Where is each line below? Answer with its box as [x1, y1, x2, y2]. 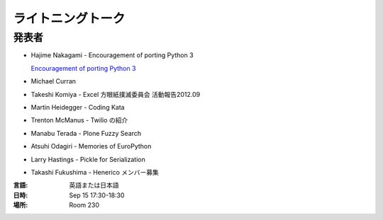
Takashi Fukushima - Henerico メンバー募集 [30, 168, 160, 176]
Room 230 [69, 201, 99, 209]
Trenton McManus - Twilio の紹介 [30, 116, 128, 125]
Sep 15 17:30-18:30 [69, 191, 125, 199]
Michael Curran [30, 77, 77, 86]
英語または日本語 [69, 181, 119, 190]
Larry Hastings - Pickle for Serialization [30, 155, 145, 163]
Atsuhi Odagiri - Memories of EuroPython [30, 142, 152, 151]
